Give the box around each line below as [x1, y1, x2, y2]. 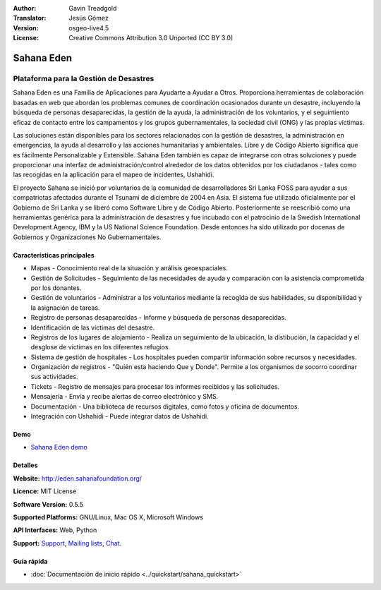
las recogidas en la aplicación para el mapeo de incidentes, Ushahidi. [13, 170, 214, 179]
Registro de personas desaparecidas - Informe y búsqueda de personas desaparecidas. [30, 313, 286, 322]
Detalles [13, 461, 38, 469]
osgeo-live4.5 [68, 23, 109, 32]
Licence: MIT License [13, 487, 77, 495]
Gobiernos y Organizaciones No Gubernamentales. [13, 233, 162, 241]
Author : [13, 4, 37, 12]
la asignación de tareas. [30, 303, 100, 312]
